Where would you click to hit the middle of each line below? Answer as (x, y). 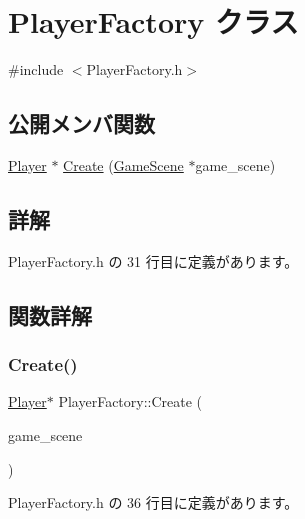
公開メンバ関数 (81, 123)
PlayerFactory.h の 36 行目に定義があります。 (153, 502)
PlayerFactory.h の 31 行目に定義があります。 (153, 260)
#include (36, 69)
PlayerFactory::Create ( (130, 401)
